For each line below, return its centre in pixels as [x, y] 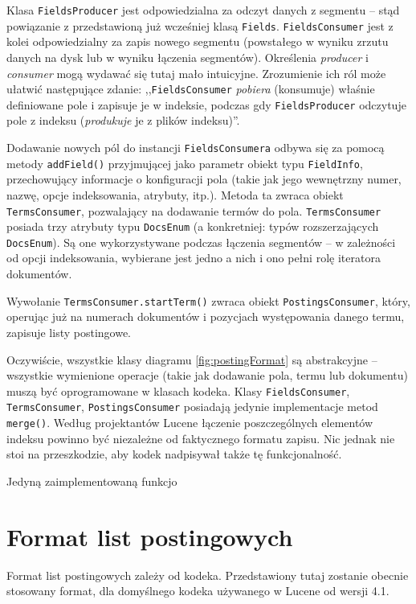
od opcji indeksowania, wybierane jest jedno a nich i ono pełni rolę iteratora [194, 258]
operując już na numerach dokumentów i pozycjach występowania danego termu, [206, 316]
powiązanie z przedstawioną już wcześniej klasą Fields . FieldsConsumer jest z [200, 25]
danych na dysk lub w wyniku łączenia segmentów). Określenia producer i [188, 57]
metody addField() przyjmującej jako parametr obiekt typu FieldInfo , [185, 163]
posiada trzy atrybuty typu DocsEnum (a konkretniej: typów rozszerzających [193, 226]
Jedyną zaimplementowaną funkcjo [92, 481]
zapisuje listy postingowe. [69, 332]
